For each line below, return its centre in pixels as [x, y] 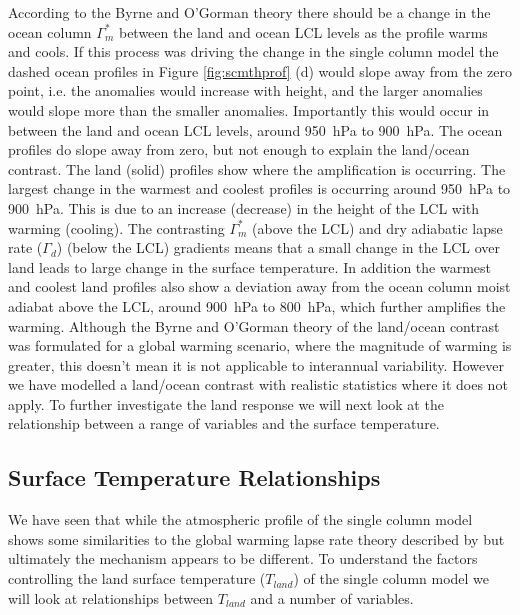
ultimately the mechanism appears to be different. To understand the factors [243, 558]
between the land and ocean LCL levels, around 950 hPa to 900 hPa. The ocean [255, 129]
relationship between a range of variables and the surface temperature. [224, 423]
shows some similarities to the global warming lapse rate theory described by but [256, 538]
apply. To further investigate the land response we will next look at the [226, 403]
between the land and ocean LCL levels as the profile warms [303, 31]
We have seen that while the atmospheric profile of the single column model [240, 519]
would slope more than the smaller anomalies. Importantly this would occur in [249, 109]
